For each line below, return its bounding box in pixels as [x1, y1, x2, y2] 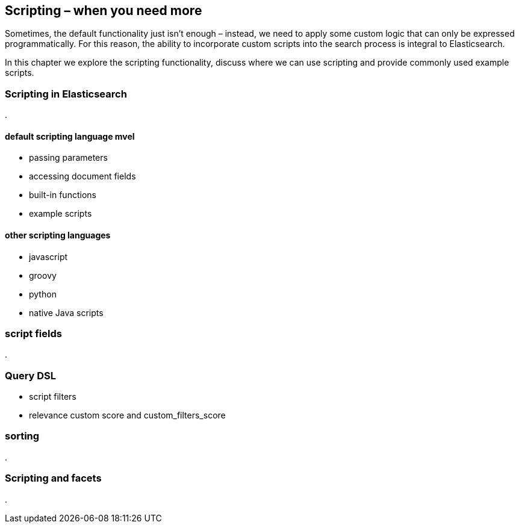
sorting [5, 430, 40, 443]
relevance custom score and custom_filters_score [29, 410, 226, 421]
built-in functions [29, 190, 96, 200]
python [29, 288, 57, 299]
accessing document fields [29, 171, 136, 182]
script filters [29, 391, 76, 402]
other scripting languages [5, 230, 111, 240]
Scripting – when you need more [5, 3, 202, 18]
